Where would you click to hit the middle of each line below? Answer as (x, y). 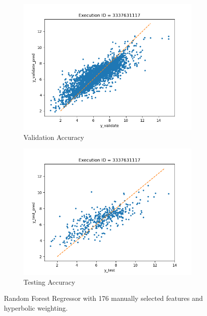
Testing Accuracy (49, 282)
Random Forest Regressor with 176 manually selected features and (103, 298)
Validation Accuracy (54, 137)
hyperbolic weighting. (36, 307)
